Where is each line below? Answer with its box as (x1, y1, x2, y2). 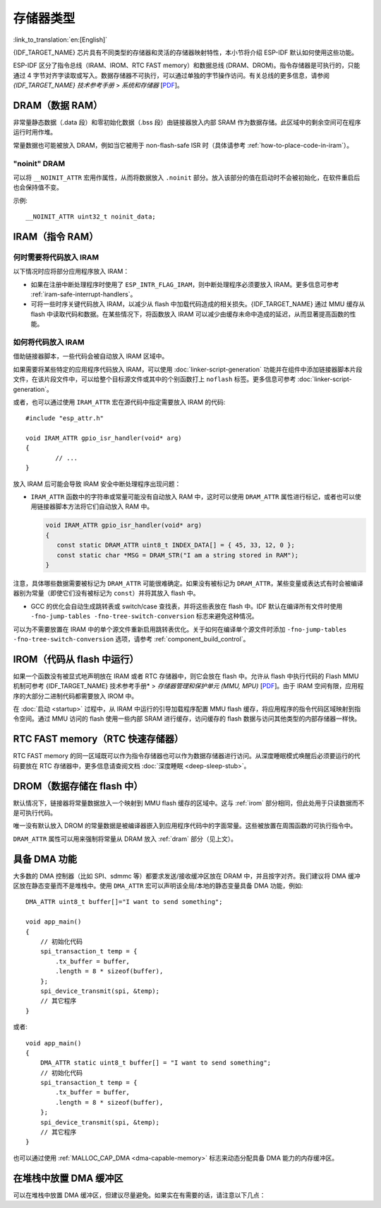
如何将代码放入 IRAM (13, 337, 85, 347)
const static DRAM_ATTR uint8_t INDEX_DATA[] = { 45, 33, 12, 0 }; (56, 541, 296, 550)
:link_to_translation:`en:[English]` (13, 35, 108, 44)
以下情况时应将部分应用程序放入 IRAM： (13, 267, 130, 276)
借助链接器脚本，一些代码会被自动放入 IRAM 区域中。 (13, 352, 169, 361)
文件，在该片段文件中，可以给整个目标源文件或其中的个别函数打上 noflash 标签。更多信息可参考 (13, 375, 296, 383)
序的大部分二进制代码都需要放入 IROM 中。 (13, 692, 138, 700)
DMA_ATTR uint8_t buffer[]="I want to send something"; (25, 898, 223, 906)
